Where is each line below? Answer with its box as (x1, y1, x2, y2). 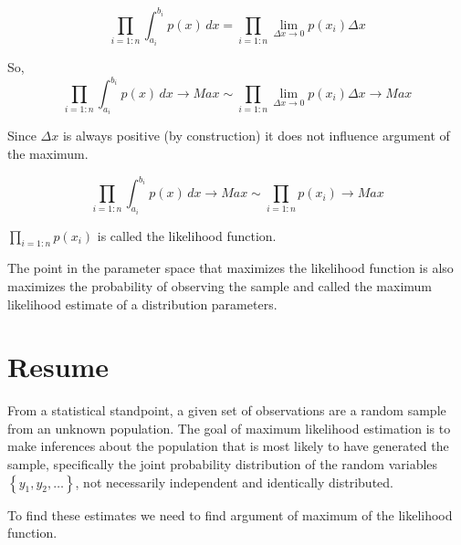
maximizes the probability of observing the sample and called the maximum (7, 276, 433, 295)
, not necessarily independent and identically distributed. (75, 472, 393, 491)
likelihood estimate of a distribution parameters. (7, 294, 278, 313)
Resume (7, 348, 110, 385)
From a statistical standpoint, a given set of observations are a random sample (7, 401, 446, 420)
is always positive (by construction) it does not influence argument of (62, 126, 450, 145)
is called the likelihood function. (97, 225, 277, 245)
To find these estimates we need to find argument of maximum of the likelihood (7, 505, 453, 524)
